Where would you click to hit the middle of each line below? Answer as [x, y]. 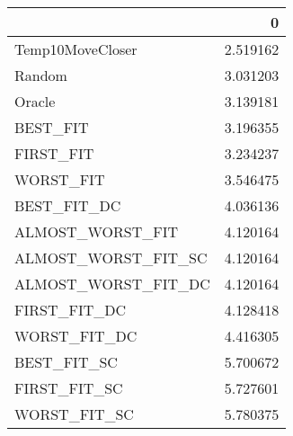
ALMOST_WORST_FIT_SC [111, 258]
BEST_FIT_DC [68, 205]
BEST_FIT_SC [66, 362]
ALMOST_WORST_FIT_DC [112, 284]
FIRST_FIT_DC [71, 310]
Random [41, 75]
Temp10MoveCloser [76, 49]
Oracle [35, 101]
